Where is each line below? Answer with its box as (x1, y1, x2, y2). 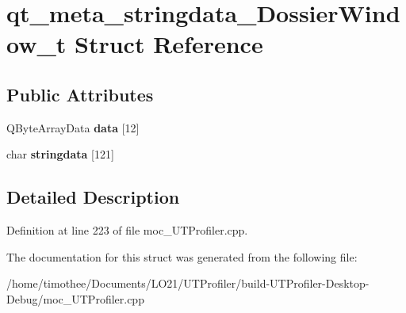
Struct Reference (75, 28, 263, 60)
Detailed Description (6, 185, 180, 209)
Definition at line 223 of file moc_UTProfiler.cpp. (6, 222, 248, 239)
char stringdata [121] (6, 146, 114, 162)
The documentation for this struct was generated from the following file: (6, 248, 358, 265)
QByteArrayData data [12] (6, 119, 140, 136)
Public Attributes (6, 82, 154, 106)
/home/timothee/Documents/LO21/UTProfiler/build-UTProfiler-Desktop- (6, 275, 370, 292)
